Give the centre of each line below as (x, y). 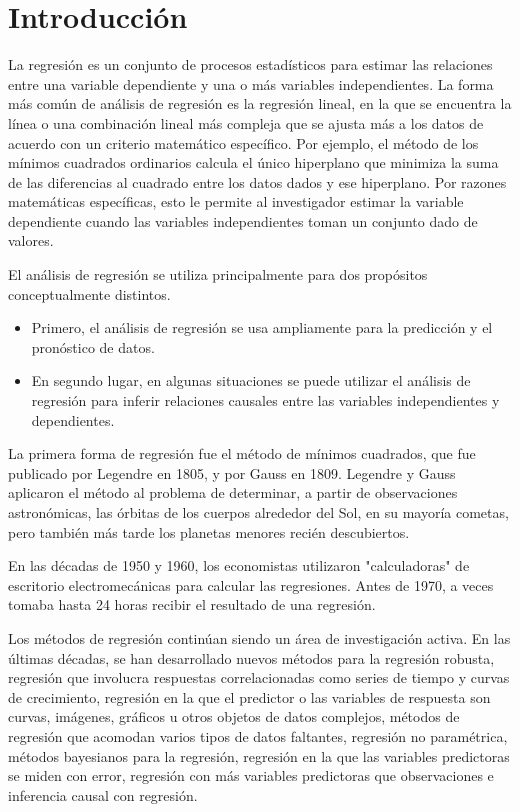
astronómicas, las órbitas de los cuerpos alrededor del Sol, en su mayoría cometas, (258, 512)
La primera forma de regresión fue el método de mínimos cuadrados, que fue (242, 453)
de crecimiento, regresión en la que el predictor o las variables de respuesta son (249, 696)
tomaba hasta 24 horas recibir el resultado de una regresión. (192, 604)
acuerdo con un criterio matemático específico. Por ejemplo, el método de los (243, 142)
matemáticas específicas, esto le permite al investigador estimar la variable (236, 201)
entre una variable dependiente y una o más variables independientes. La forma (251, 83)
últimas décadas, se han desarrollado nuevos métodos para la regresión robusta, (251, 657)
